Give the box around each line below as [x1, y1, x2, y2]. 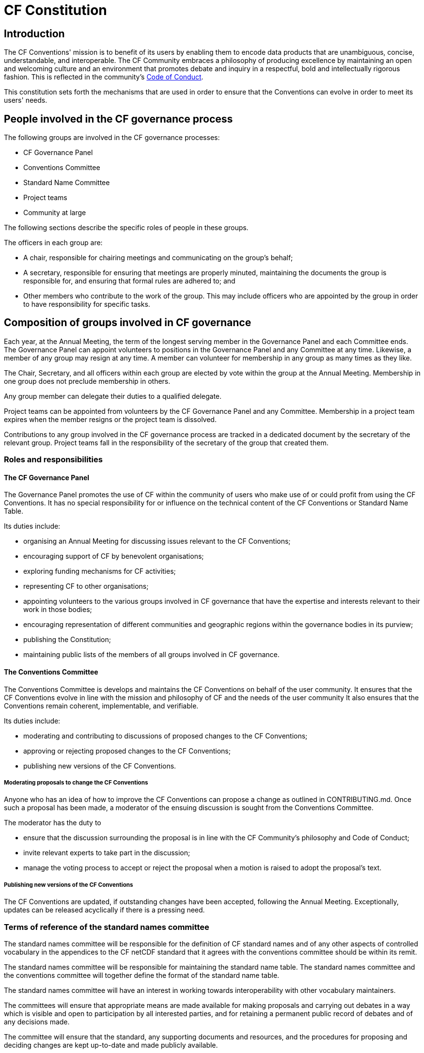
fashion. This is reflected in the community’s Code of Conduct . [4, 73, 204, 81]
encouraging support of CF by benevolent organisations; [23, 552, 204, 561]
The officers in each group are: [4, 238, 103, 247]
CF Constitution [4, 2, 107, 18]
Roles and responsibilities [4, 455, 103, 465]
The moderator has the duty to [4, 818, 101, 827]
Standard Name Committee [23, 178, 110, 187]
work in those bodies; [23, 605, 92, 614]
